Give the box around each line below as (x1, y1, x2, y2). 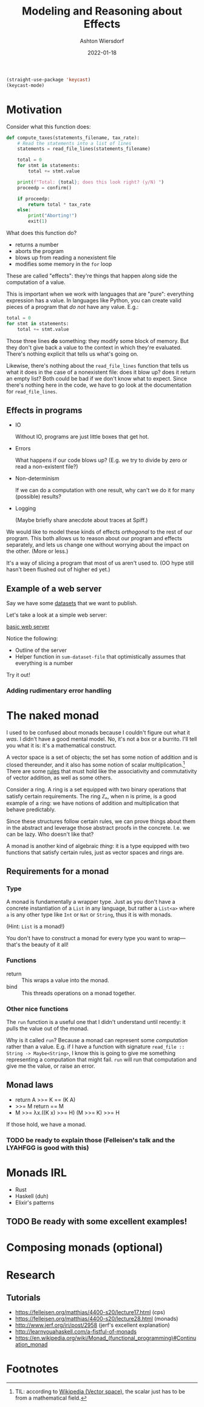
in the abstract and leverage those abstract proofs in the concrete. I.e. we (6, 824, 190, 831)
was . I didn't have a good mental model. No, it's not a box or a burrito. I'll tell (6, 736, 197, 743)
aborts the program (15, 248, 64, 254)
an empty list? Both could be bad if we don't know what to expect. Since (6, 375, 187, 382)
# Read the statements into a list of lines (17, 140, 132, 146)
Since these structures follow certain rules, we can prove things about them (6, 818, 196, 825)
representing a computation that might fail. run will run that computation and (6, 1056, 197, 1063)
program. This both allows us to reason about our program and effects (6, 535, 182, 542)
